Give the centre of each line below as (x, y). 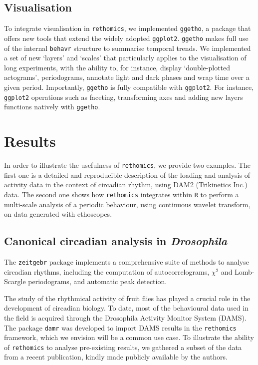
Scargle (15, 281)
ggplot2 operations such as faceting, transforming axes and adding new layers (124, 97)
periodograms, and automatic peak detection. (98, 281)
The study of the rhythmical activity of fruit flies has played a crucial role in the (127, 298)
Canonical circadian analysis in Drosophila (116, 241)
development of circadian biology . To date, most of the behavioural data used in (126, 308)
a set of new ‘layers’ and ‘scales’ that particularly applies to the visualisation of (125, 58)
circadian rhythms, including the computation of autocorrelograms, (107, 271)
